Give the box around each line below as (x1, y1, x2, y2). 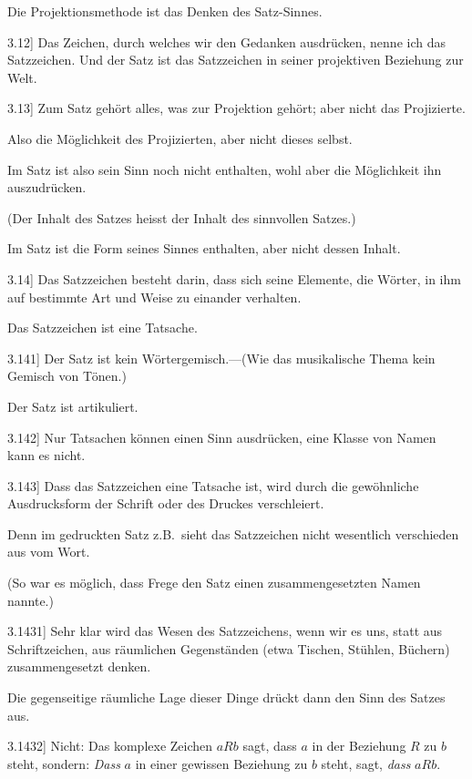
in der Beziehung (312, 736, 406, 755)
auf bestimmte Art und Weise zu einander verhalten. (7, 287, 302, 306)
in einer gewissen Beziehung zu (135, 753, 308, 773)
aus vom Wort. (7, 542, 90, 561)
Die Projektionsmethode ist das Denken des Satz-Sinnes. (7, 2, 323, 20)
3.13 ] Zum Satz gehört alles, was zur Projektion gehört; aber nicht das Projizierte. (7, 98, 466, 118)
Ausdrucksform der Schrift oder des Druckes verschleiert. (7, 494, 324, 513)
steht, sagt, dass (321, 753, 411, 773)
